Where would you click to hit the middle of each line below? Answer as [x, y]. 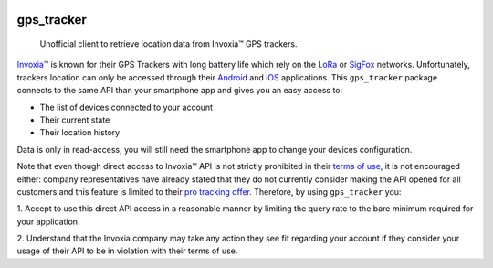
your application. [48, 221]
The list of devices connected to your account [126, 107]
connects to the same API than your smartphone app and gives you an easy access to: [180, 91]
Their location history [80, 133]
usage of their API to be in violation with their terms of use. [127, 251]
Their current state [75, 120]
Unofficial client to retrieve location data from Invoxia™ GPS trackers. [168, 44]
